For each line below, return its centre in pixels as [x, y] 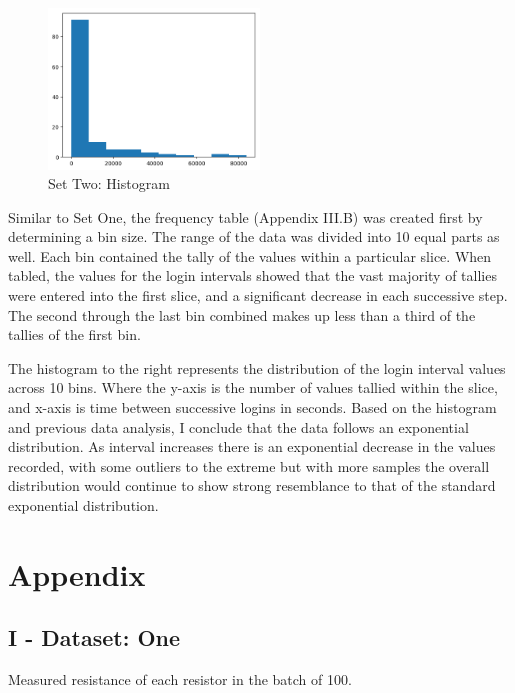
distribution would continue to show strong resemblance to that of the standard [252, 485]
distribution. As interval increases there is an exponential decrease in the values [252, 446]
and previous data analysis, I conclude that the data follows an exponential [238, 426]
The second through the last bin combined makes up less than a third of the [242, 314]
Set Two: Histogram [109, 183]
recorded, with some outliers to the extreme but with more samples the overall [249, 465]
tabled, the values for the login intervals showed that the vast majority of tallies [252, 275]
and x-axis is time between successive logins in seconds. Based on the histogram [252, 407]
